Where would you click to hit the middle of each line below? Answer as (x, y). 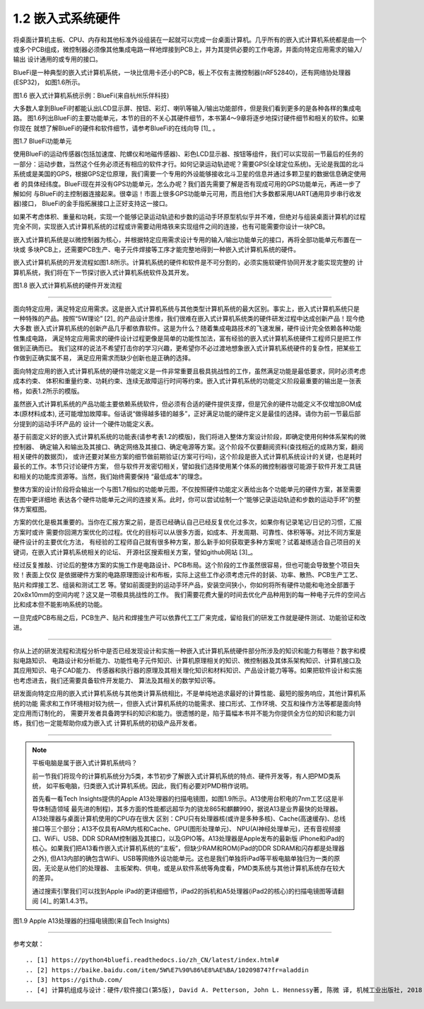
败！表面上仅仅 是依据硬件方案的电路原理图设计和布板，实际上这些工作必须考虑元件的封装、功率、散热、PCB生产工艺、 (187, 575)
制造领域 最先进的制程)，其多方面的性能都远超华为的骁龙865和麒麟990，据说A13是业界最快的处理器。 (193, 809)
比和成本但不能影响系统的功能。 (59, 605)
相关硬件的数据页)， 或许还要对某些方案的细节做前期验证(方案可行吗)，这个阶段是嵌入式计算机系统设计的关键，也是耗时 (188, 456)
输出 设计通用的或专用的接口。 (57, 59)
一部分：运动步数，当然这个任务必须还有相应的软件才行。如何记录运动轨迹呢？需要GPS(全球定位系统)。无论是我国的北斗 (189, 164)
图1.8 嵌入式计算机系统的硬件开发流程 (68, 285)
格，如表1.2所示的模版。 (48, 391)
